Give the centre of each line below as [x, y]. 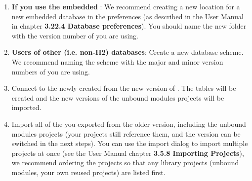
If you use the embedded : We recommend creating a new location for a [126, 6]
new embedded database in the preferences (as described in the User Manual [127, 16]
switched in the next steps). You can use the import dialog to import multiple [130, 143]
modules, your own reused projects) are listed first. [88, 172]
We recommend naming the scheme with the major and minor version [117, 61]
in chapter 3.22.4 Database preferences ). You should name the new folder [129, 26]
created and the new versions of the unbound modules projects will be [118, 97]
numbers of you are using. [51, 71]
